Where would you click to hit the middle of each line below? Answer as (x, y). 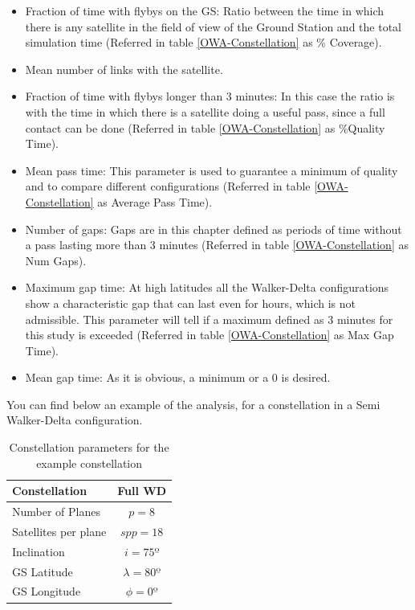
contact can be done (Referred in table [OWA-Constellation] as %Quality (205, 127)
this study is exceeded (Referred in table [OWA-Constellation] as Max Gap (210, 335)
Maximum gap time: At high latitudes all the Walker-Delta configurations (207, 287)
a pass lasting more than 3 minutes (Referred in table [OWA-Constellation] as (217, 245)
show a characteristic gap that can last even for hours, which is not (190, 303)
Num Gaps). (56, 260)
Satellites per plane (59, 531)
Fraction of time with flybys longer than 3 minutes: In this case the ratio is (210, 96)
